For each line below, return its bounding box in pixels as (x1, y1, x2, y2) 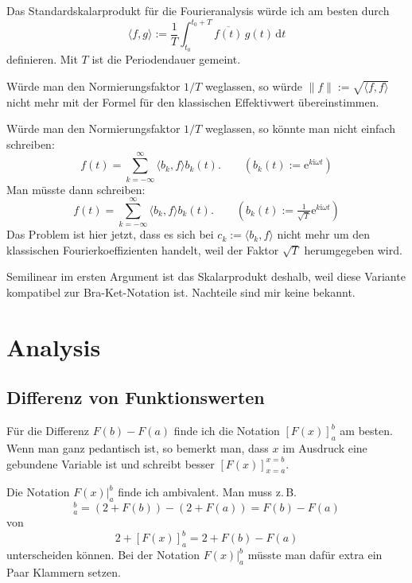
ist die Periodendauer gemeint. (91, 51, 241, 68)
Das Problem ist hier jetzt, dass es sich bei (6, 226, 214, 243)
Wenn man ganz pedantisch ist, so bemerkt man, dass (6, 440, 269, 457)
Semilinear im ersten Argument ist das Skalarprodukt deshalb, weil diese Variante (6, 268, 406, 285)
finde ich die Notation (173, 422, 280, 439)
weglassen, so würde (204, 77, 302, 94)
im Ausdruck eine (282, 440, 367, 457)
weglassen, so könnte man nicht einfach (204, 120, 395, 137)
